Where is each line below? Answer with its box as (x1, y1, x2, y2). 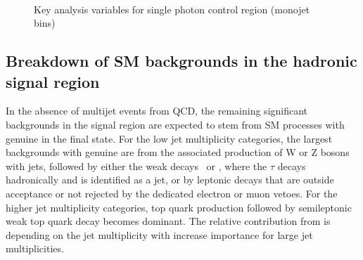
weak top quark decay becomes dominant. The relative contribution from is (6, 214, 331, 228)
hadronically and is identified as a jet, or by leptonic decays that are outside (6, 172, 334, 187)
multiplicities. (6, 241, 64, 256)
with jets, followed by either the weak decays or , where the (6, 158, 267, 173)
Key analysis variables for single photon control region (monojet (34, 1, 310, 16)
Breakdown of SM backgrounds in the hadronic (6, 50, 357, 72)
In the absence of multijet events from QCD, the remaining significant (6, 103, 308, 118)
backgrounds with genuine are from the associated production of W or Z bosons (6, 145, 350, 160)
